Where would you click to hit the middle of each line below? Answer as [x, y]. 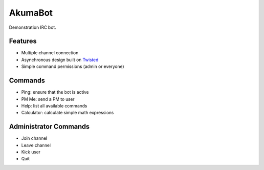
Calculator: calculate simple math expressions [68, 113]
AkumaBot [31, 13]
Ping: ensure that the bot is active [55, 92]
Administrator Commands [49, 127]
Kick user [31, 152]
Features [23, 41]
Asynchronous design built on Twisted [60, 60]
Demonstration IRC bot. [33, 27]
